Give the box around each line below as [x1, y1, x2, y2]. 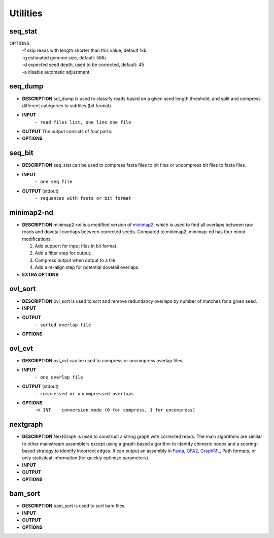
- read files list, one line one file [35, 119, 131, 125]
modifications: [22, 236, 52, 242]
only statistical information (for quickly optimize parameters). [22, 455, 150, 461]
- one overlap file [35, 374, 83, 380]
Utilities [9, 8, 43, 19]
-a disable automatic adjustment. [22, 69, 91, 75]
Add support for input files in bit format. [35, 243, 118, 249]
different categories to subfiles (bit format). [22, 102, 113, 109]
